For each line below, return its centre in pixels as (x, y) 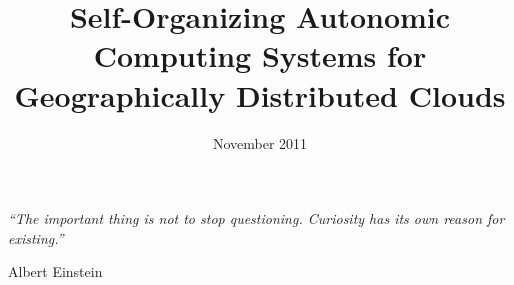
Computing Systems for (260, 55)
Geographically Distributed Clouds (260, 94)
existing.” (36, 237)
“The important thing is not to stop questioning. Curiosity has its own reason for (256, 218)
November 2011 (260, 142)
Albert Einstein (55, 271)
